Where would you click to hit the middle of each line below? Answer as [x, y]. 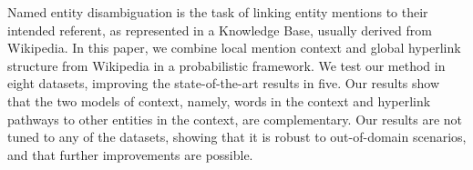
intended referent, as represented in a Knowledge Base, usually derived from [220, 30]
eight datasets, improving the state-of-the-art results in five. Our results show [224, 83]
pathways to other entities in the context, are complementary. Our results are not [235, 119]
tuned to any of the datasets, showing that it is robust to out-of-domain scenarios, [237, 137]
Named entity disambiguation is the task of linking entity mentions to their [218, 12]
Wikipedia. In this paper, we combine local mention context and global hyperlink [234, 48]
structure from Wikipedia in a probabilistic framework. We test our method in [226, 65]
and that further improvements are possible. [130, 154]
